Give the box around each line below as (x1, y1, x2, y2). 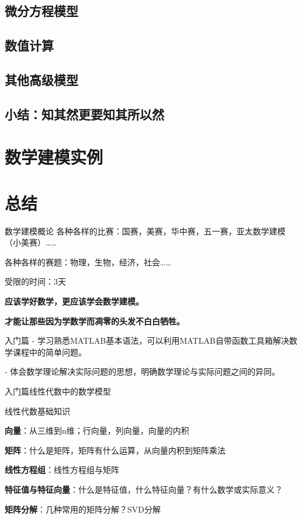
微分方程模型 (5, 2, 78, 20)
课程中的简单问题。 (12, 345, 86, 358)
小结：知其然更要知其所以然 (5, 105, 164, 123)
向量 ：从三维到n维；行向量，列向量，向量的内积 (5, 424, 189, 437)
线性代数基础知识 (5, 404, 70, 417)
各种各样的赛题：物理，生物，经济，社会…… (5, 255, 171, 268)
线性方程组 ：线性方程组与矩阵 (5, 463, 119, 476)
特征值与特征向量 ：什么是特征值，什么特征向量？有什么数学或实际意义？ (5, 483, 283, 495)
